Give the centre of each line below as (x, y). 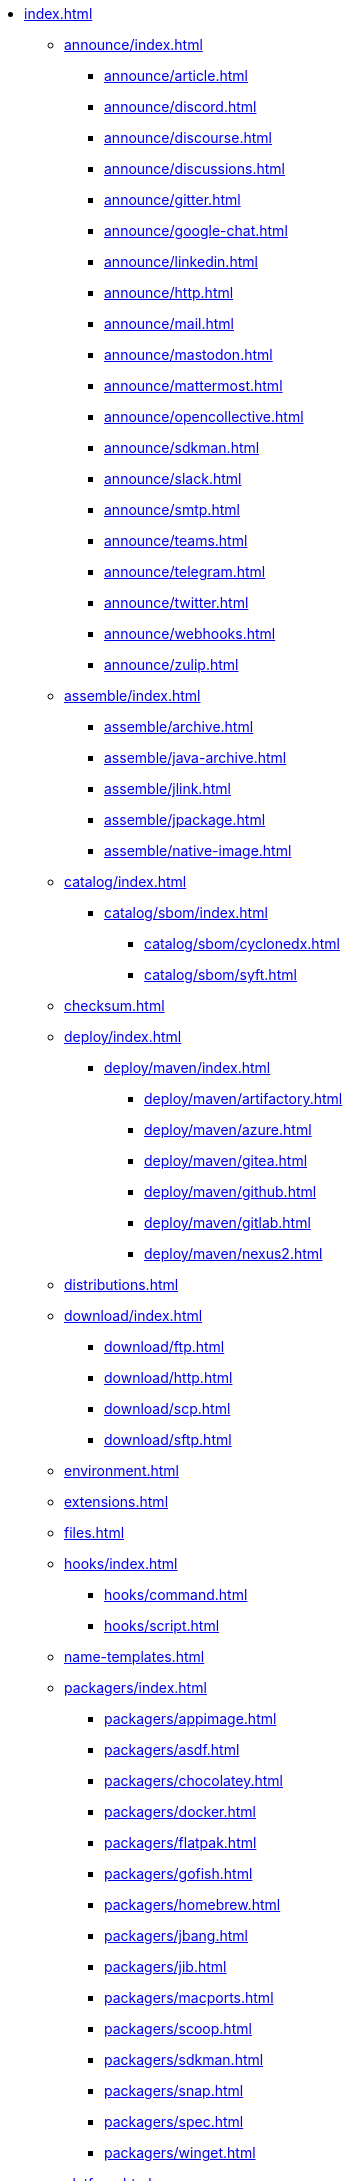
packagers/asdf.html (172, 1749)
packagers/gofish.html (178, 1873)
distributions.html (121, 1284)
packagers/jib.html (165, 1966)
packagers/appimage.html (190, 1718)
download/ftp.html (164, 1346)
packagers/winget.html (180, 2152)
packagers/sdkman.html (184, 2059)
